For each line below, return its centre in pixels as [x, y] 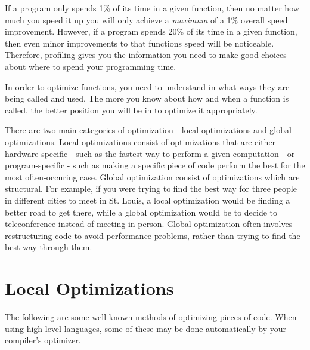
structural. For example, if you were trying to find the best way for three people [151, 188]
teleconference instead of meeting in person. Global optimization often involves [149, 224]
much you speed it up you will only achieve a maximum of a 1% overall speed [146, 19]
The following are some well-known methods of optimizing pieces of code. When [151, 317]
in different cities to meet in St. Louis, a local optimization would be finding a [148, 200]
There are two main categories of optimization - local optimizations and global [148, 130]
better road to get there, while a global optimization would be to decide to [141, 212]
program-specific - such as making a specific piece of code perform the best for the [155, 165]
